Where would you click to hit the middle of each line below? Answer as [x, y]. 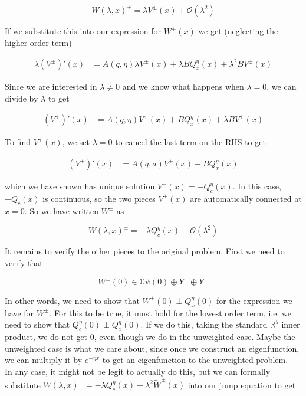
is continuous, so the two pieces [99, 198]
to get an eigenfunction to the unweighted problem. [195, 360]
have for [19, 312]
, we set [76, 142]
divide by [22, 98]
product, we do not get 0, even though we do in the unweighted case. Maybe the [150, 337]
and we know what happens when [183, 86]
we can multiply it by [44, 360]
